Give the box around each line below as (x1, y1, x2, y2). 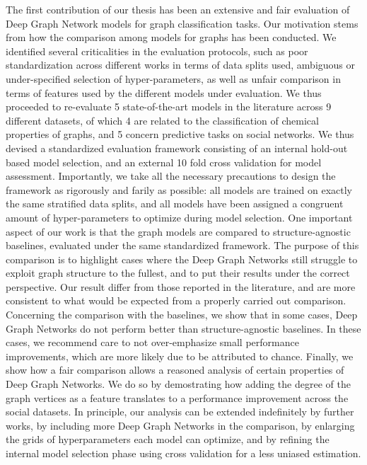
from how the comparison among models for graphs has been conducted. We (6, 30, 337, 45)
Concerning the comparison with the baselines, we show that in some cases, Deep (6, 307, 358, 322)
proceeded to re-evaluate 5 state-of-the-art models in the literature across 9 (6, 99, 332, 114)
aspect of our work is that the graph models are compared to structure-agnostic (6, 224, 351, 239)
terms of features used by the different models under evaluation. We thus (6, 85, 322, 100)
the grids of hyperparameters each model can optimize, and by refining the (6, 432, 330, 447)
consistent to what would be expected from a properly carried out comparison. (6, 293, 346, 308)
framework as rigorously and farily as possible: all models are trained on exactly (6, 182, 352, 197)
